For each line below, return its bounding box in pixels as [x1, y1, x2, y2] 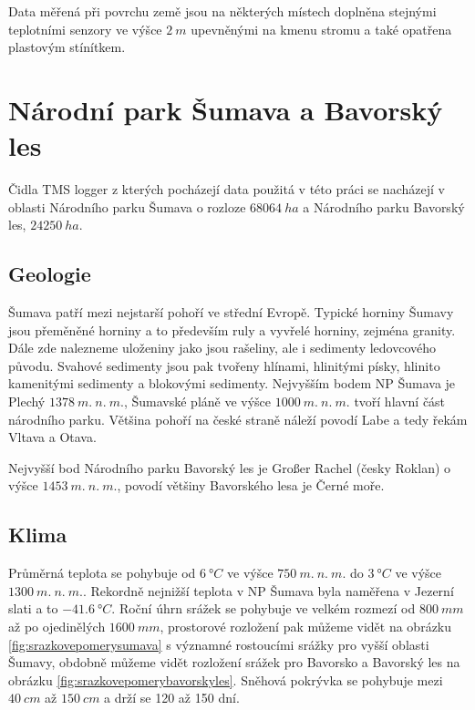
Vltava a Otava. [8, 427, 97, 447]
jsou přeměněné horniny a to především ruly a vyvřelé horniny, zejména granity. [8, 320, 456, 339]
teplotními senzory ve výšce [8, 19, 162, 38]
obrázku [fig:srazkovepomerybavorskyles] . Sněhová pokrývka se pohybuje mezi [8, 670, 443, 689]
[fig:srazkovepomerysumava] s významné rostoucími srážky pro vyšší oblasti [8, 634, 429, 653]
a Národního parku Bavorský [303, 197, 465, 216]
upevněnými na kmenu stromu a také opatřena [191, 19, 452, 38]
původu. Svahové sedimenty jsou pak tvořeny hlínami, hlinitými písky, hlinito [8, 355, 440, 375]
